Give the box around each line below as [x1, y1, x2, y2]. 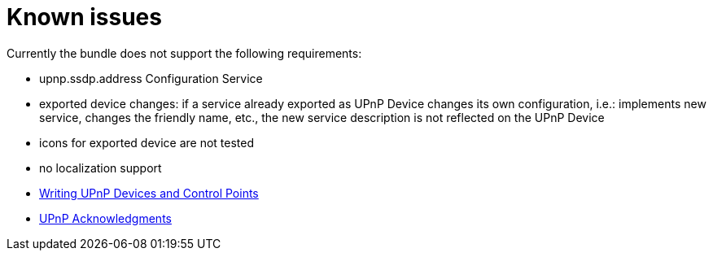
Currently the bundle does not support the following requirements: [7, 46, 362, 60]
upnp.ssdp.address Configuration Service [39, 71, 263, 85]
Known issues [7, 3, 162, 31]
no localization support [39, 160, 162, 175]
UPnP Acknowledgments [39, 211, 172, 225]
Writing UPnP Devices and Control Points [39, 185, 259, 200]
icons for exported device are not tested [39, 135, 254, 150]
